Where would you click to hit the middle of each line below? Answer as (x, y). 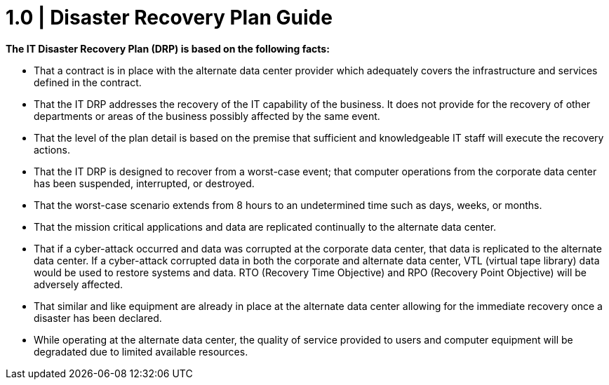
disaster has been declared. (98, 318)
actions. (52, 149)
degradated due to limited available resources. (141, 351)
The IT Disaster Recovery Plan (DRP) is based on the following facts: (168, 48)
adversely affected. (78, 284)
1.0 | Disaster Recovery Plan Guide (169, 18)
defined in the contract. (88, 82)
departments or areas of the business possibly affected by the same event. (207, 116)
